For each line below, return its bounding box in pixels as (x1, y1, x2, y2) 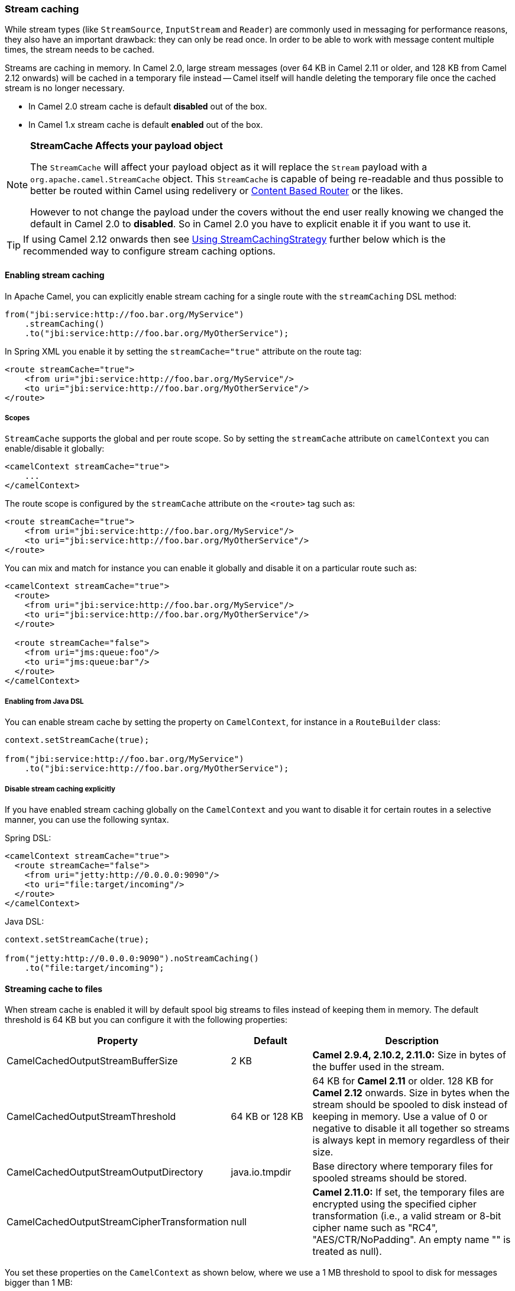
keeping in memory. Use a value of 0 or (312, 1110, 488, 1123)
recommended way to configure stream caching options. (23, 245, 276, 257)
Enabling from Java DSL (5, 697, 84, 706)
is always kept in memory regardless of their (312, 1134, 510, 1147)
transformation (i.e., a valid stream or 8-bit (312, 1210, 501, 1222)
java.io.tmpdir (231, 1166, 291, 1179)
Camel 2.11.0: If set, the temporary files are (312, 1186, 505, 1199)
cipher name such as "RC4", (312, 1222, 438, 1234)
